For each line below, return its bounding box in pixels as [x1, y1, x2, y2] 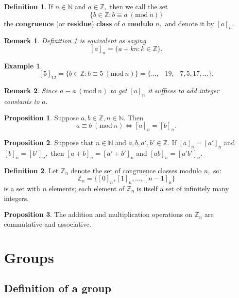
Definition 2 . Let [4, 165, 59, 175]
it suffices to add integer [148, 85, 220, 96]
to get [110, 85, 127, 96]
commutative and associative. [4, 218, 91, 229]
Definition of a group [4, 281, 111, 296]
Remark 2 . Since [4, 85, 58, 96]
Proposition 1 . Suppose [4, 112, 79, 122]
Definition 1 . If [4, 1, 53, 11]
